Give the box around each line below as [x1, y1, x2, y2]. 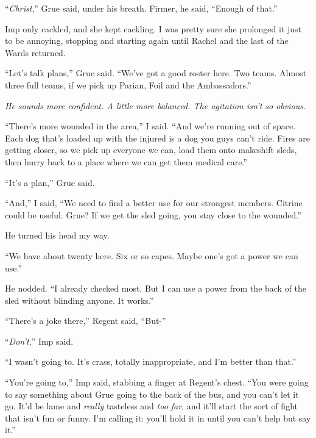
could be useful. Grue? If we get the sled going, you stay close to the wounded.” [5, 208, 301, 221]
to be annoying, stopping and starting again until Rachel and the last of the [5, 34, 289, 47]
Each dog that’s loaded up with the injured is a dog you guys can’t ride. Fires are [5, 131, 310, 144]
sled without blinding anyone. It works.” [5, 293, 154, 306]
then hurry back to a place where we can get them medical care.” [5, 155, 247, 168]
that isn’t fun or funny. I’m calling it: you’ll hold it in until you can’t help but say [5, 411, 311, 424]
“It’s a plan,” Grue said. [5, 176, 95, 188]
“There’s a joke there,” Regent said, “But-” [5, 314, 166, 327]
